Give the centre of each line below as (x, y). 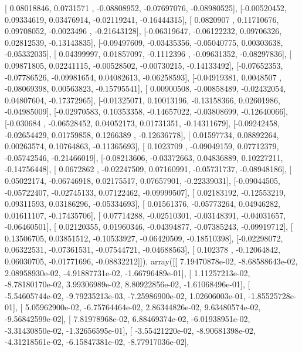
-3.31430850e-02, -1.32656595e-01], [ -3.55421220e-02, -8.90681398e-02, (130, 330)
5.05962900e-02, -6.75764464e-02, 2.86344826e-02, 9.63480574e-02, (143, 307)
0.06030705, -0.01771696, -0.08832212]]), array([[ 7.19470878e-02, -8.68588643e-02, (151, 261)
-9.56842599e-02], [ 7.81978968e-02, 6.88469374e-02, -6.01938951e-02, (128, 319)
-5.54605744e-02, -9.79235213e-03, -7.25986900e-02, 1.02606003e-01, (125, 295)
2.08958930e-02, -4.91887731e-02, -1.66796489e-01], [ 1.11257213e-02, (128, 272)
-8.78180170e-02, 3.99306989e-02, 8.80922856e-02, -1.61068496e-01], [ (128, 284)
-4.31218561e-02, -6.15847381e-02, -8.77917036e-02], (97, 342)
